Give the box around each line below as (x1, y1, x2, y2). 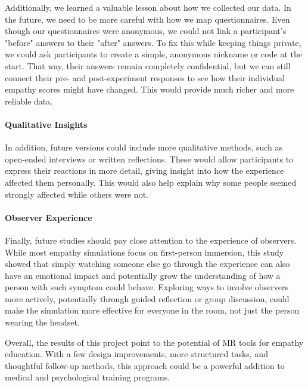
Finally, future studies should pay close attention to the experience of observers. (5, 234, 297, 246)
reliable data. (5, 94, 53, 107)
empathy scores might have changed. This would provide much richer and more (5, 83, 294, 96)
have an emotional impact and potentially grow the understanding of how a (5, 269, 281, 281)
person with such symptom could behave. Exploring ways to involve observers (5, 281, 289, 293)
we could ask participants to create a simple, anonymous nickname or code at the (5, 48, 302, 60)
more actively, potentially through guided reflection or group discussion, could (5, 292, 290, 305)
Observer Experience (5, 211, 92, 223)
